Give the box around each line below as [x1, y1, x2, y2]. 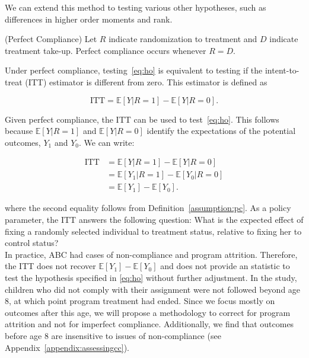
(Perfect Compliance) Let [5, 33, 97, 45]
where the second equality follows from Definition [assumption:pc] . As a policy [5, 202, 291, 214]
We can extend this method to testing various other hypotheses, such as [5, 1, 266, 13]
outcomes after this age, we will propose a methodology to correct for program [5, 306, 291, 318]
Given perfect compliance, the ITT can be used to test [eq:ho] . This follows [5, 113, 279, 125]
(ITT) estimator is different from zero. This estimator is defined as [25, 75, 267, 88]
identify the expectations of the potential [146, 124, 296, 137]
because [5, 124, 33, 137]
